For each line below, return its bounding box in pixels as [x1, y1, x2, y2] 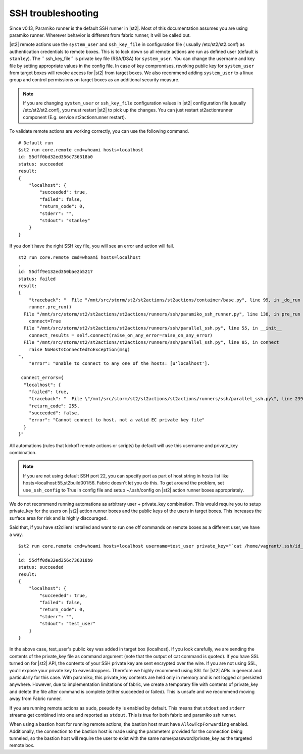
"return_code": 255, [28, 403, 80, 409]
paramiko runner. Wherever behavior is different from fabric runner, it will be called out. [9, 32, 191, 38]
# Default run [18, 140, 53, 146]
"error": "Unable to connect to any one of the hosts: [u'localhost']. [28, 361, 210, 366]
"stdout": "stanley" [39, 218, 90, 223]
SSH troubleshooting [9, 8, 99, 19]
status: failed [18, 276, 56, 282]
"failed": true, [28, 389, 69, 395]
